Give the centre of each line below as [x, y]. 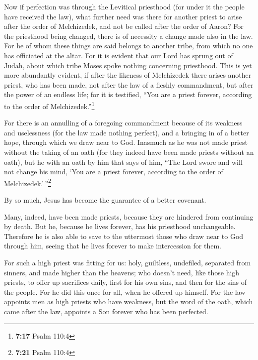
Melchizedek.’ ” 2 [28, 182]
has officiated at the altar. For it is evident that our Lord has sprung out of [119, 55]
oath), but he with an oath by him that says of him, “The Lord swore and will [123, 162]
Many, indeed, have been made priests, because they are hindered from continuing [129, 216]
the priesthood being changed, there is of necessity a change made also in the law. [129, 36]
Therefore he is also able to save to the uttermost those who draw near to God [124, 236]
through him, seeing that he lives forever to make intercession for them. [113, 246]
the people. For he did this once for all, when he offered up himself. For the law [125, 292]
